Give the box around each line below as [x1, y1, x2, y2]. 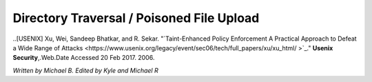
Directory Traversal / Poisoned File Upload [12, 10, 260, 25]
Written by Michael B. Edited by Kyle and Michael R [12, 66, 158, 74]
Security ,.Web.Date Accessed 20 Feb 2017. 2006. [12, 54, 155, 62]
